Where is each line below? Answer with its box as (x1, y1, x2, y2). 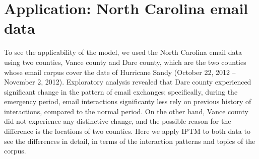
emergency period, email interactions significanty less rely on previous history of (4, 96, 251, 107)
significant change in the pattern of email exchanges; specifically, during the (4, 86, 238, 97)
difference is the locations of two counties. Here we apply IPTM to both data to (4, 126, 250, 136)
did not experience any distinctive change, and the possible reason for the (4, 116, 231, 126)
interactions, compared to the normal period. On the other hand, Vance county (4, 106, 248, 116)
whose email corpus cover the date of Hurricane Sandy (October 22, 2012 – (4, 66, 236, 77)
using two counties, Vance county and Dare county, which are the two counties (4, 56, 246, 67)
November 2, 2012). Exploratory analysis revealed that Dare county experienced (4, 76, 251, 87)
